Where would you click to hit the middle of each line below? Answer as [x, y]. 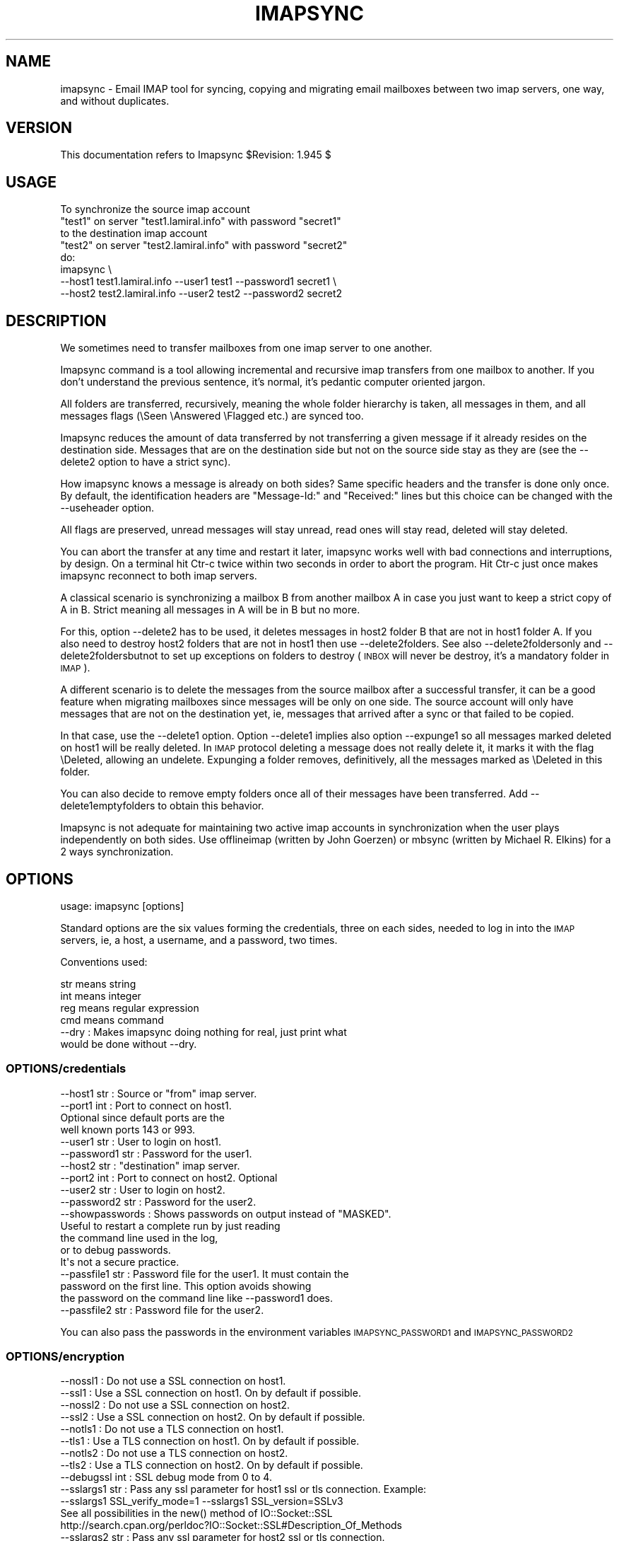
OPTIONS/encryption [65, 1357]
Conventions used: [104, 962]
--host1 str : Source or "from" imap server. [159, 1093]
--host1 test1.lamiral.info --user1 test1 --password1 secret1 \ [198, 282]
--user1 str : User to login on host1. [141, 1141]
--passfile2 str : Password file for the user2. [162, 1310]
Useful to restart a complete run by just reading [170, 1225]
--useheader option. [107, 508]
